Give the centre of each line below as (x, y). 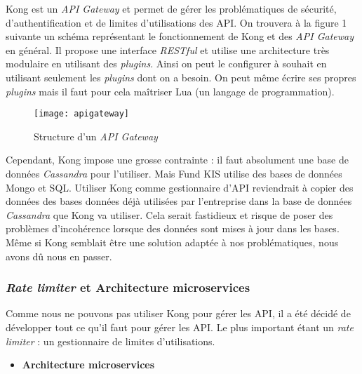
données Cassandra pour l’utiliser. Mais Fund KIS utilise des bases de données (174, 173)
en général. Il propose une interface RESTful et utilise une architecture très (168, 49)
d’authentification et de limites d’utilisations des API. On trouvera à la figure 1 (176, 22)
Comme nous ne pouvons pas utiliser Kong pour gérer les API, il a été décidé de (178, 313)
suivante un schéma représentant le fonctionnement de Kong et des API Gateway (180, 36)
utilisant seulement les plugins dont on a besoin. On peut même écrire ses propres (181, 77)
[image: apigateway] (82, 114)
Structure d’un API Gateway (96, 136)
